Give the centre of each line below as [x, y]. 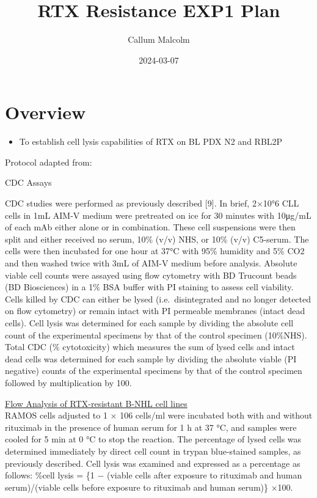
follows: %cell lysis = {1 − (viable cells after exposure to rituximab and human [154, 475]
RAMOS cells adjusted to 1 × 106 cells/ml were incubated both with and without [159, 415]
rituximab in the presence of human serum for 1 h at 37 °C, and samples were [151, 427]
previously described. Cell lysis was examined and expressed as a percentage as [153, 463]
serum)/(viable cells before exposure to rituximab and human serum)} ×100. [149, 487]
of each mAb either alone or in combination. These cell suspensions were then [150, 227]
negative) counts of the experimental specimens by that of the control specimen [154, 371]
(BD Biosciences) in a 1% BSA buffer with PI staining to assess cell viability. [149, 287]
